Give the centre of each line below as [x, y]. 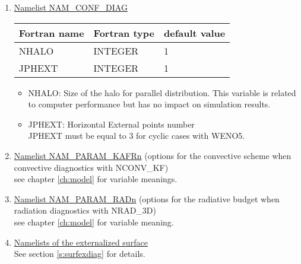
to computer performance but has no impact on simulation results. [149, 104]
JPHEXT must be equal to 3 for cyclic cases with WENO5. [137, 136]
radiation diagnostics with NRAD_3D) [85, 210]
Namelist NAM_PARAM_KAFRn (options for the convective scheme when [153, 155]
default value [194, 33]
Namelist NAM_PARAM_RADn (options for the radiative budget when [147, 198]
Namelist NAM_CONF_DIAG [71, 7]
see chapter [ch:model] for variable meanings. [96, 179]
